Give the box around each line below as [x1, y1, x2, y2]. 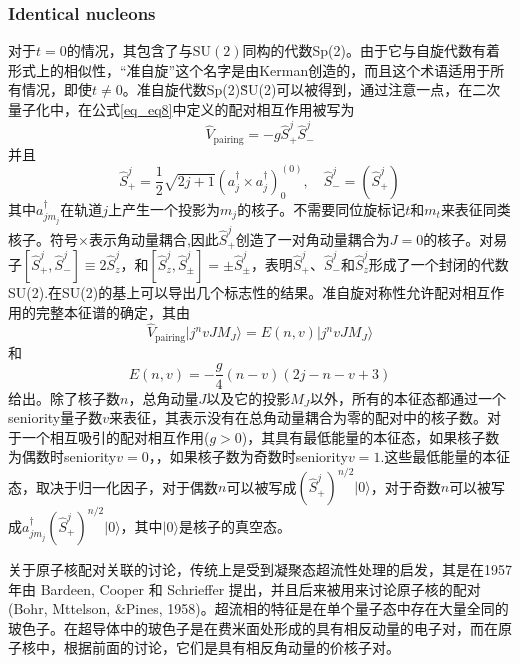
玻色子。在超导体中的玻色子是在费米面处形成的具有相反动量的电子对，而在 [8, 617, 498, 638]
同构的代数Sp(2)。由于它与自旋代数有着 [242, 40, 500, 61]
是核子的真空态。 [178, 515, 291, 536]
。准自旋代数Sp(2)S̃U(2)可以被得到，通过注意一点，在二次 [122, 79, 501, 100]
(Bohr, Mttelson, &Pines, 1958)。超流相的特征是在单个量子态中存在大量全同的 [8, 598, 509, 619]
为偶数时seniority [8, 446, 117, 467]
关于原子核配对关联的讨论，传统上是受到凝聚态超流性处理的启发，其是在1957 [8, 558, 512, 579]
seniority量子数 [8, 407, 103, 428]
